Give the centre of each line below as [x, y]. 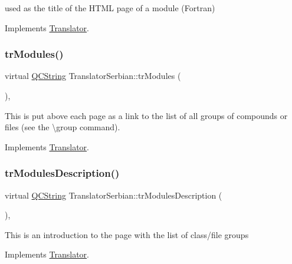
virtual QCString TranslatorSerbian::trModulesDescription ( [114, 195]
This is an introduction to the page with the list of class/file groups [127, 234]
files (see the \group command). [63, 127]
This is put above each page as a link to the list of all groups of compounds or [146, 115]
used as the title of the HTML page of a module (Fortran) [110, 8]
